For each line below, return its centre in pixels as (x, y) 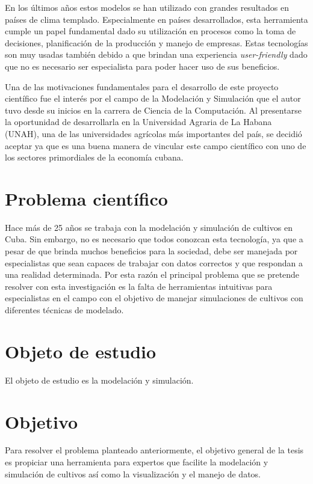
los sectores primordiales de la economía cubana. (94, 157)
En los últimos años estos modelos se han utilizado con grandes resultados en (147, 7)
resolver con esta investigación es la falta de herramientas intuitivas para (139, 286)
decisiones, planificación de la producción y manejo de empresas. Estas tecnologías (156, 42)
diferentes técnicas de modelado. (64, 310)
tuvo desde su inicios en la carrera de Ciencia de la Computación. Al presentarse (153, 110)
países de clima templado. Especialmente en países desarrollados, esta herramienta (156, 19)
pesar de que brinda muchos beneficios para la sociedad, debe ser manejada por (151, 251)
